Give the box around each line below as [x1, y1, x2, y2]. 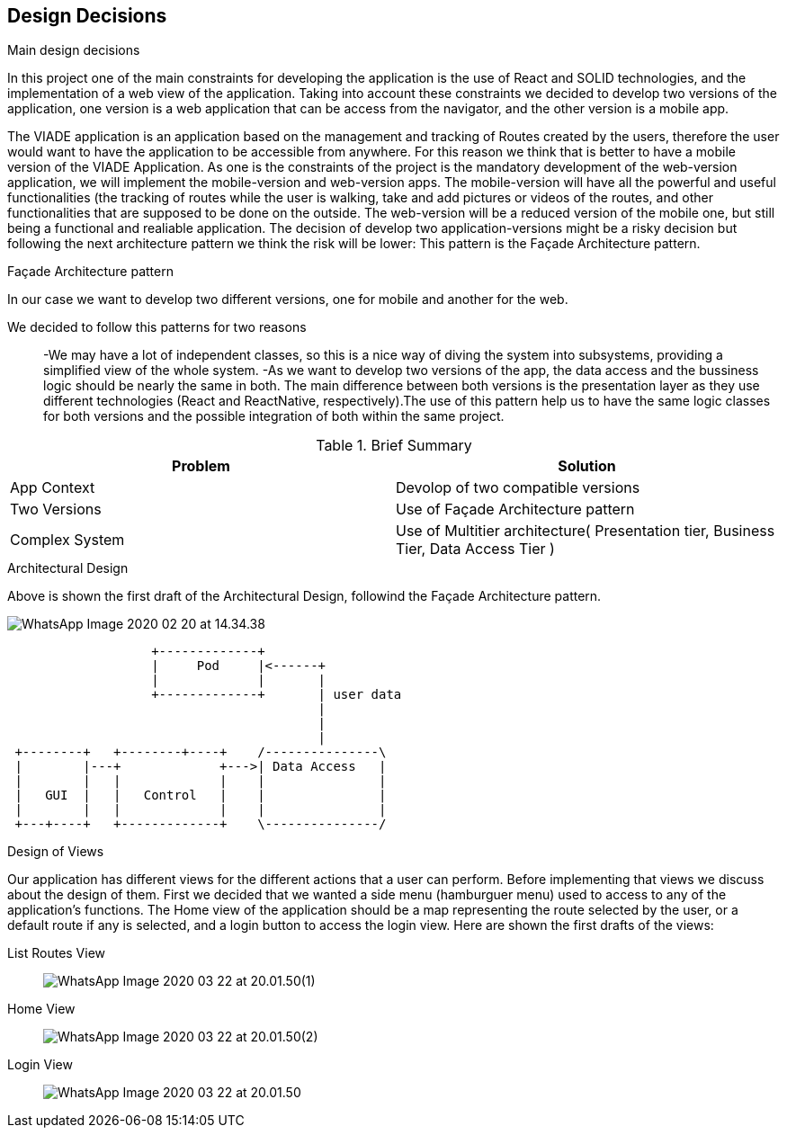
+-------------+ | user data [151, 687, 402, 702]
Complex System [10, 531, 125, 550]
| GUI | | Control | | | [14, 788, 387, 803]
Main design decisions [7, 42, 140, 58]
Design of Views [7, 844, 104, 860]
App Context [10, 478, 95, 497]
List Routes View [7, 945, 106, 961]
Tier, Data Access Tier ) [396, 540, 555, 559]
